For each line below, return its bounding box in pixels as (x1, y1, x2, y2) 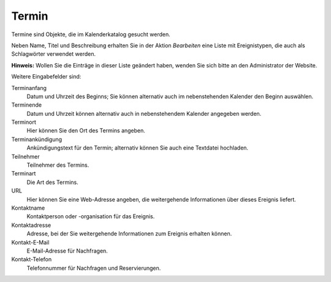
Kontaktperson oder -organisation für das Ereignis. (26, 213, 155, 220)
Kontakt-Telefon (11, 256, 52, 263)
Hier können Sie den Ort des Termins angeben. (26, 127, 145, 134)
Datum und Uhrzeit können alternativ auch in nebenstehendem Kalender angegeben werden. (26, 110, 262, 117)
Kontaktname (11, 204, 45, 211)
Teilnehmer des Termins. (26, 161, 89, 169)
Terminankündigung (11, 135, 63, 143)
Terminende (11, 101, 42, 109)
